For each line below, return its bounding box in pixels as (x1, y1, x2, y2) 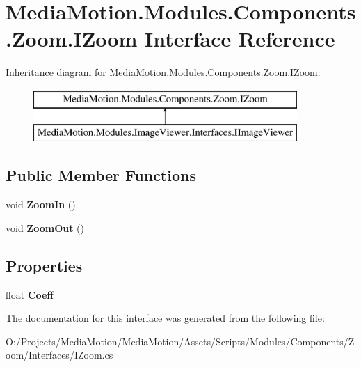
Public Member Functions (6, 164, 196, 186)
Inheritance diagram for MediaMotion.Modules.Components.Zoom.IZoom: (6, 65, 321, 79)
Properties (6, 254, 83, 276)
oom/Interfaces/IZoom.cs (6, 348, 113, 362)
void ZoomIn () (6, 197, 76, 212)
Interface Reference (145, 24, 335, 53)
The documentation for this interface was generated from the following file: (6, 311, 325, 325)
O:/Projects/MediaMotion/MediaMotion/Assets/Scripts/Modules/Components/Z (6, 334, 355, 348)
